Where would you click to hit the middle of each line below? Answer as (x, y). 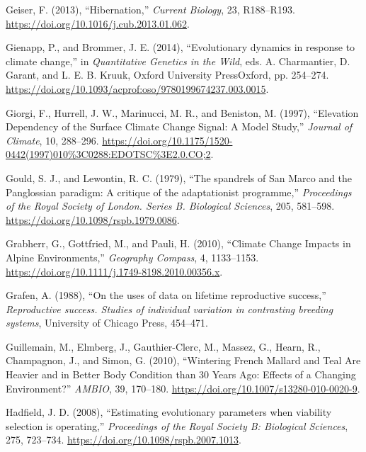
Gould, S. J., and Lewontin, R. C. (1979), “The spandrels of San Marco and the (179, 177)
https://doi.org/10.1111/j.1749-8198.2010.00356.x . (114, 271)
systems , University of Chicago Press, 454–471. (107, 323)
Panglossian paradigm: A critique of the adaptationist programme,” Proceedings (179, 192)
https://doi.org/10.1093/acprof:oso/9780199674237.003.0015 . (137, 88)
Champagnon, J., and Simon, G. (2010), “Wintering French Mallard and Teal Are (183, 360)
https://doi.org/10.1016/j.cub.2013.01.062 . (98, 23)
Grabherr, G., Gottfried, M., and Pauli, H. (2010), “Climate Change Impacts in (178, 243)
